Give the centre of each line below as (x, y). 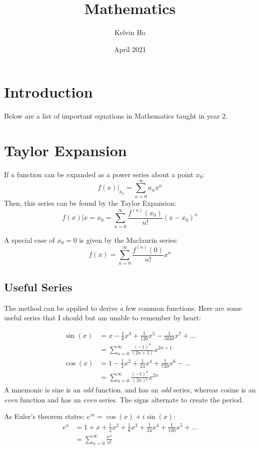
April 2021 (130, 49)
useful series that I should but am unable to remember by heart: (103, 318)
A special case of (29, 240)
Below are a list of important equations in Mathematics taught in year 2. (116, 116)
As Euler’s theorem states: (44, 416)
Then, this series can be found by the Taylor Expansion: (90, 202)
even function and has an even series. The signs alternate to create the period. (124, 399)
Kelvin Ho (130, 32)
